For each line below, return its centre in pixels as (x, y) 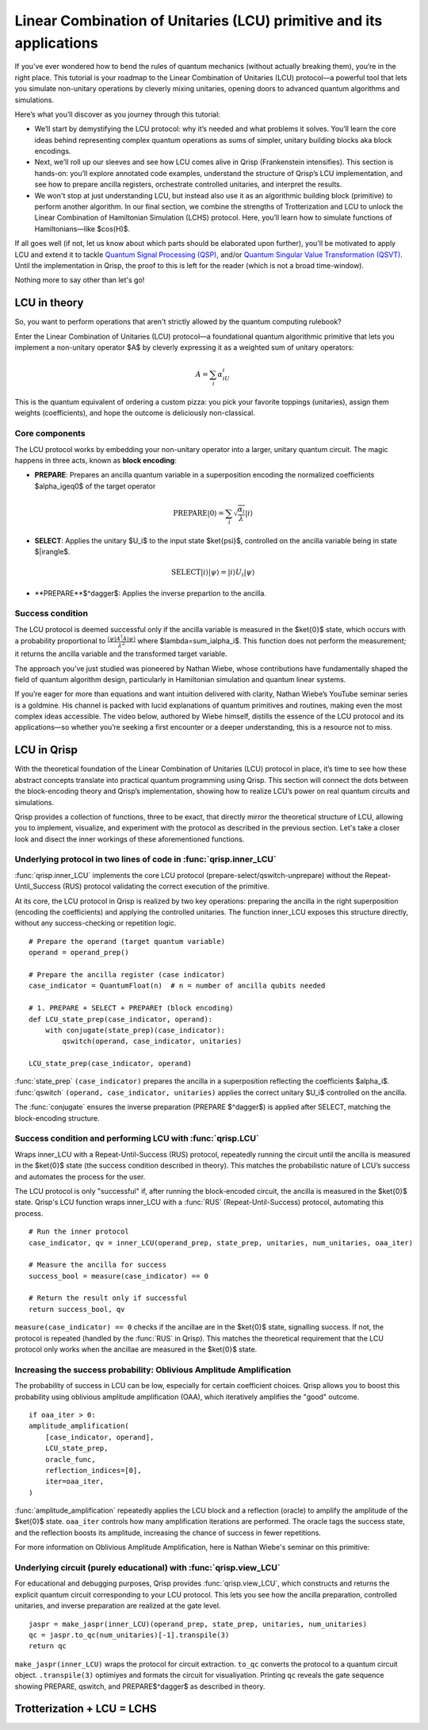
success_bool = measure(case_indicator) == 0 (119, 1276)
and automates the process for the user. (80, 1176)
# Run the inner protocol (79, 1232)
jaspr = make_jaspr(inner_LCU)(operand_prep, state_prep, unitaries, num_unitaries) (198, 1624)
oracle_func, (70, 1459)
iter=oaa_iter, (75, 1482)
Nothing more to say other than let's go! (80, 280)
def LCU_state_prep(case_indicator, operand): (121, 1019)
